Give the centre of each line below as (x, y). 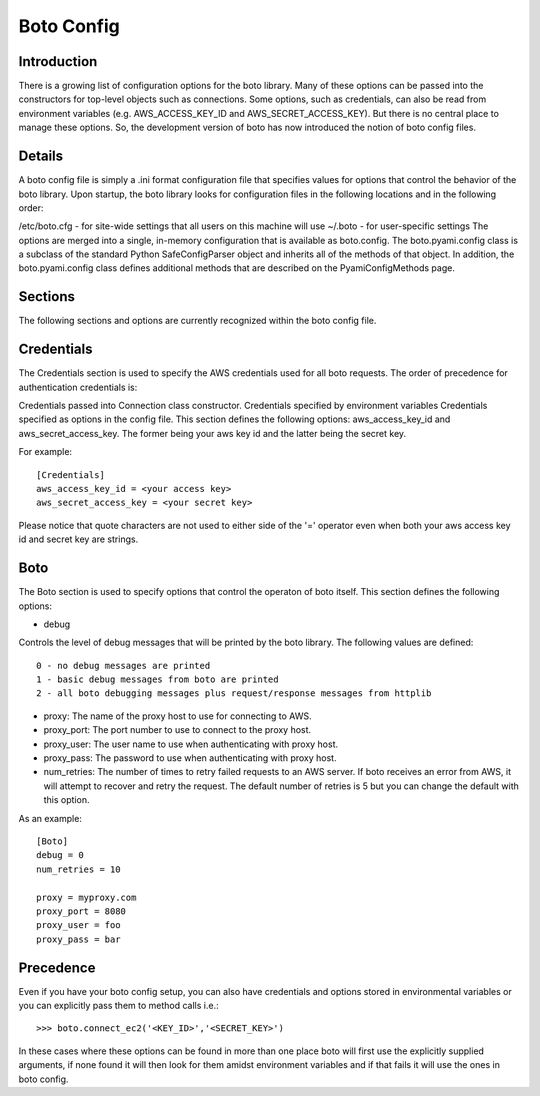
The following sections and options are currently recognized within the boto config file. (197, 321)
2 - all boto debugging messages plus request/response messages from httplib (234, 693)
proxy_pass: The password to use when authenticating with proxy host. (190, 758)
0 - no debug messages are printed (123, 665)
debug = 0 (60, 855)
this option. (66, 800)
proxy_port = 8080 (81, 911)
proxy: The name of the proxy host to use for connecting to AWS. (177, 716)
